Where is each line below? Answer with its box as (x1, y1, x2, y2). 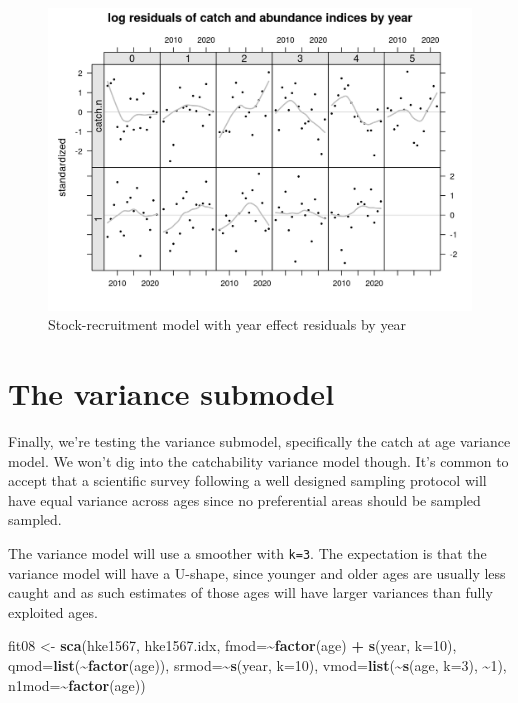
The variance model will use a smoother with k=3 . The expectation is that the (8, 542, 487, 563)
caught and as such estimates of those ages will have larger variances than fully (8, 582, 493, 603)
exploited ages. (8, 601, 98, 622)
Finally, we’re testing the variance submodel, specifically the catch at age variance (8, 430, 511, 451)
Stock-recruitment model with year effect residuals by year (48, 314, 407, 335)
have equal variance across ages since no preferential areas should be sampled (8, 489, 481, 510)
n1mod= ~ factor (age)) (8, 674, 146, 695)
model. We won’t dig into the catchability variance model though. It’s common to (8, 450, 509, 471)
